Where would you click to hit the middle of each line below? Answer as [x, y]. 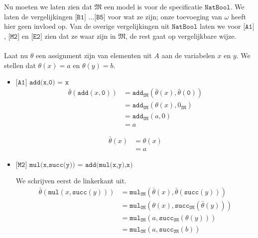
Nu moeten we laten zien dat [48, 6]
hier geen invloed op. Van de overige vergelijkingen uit [87, 26]
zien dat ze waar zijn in [80, 36]
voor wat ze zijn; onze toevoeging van [165, 16]
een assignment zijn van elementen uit [94, 55]
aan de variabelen [188, 55]
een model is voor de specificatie [153, 6]
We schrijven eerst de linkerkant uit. [71, 181]
